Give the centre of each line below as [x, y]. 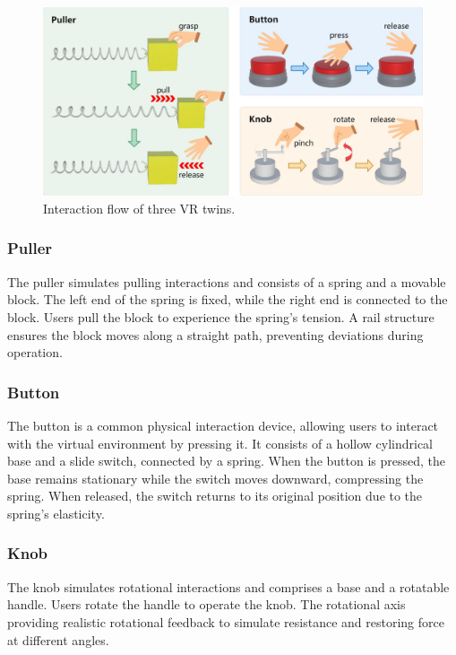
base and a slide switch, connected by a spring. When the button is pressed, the [227, 461]
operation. [35, 352]
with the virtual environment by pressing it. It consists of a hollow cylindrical [220, 443]
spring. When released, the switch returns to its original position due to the [215, 496]
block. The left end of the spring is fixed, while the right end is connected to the [228, 299]
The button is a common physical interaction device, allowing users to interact [223, 425]
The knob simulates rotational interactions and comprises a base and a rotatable [228, 586]
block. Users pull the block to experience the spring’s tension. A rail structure [221, 316]
